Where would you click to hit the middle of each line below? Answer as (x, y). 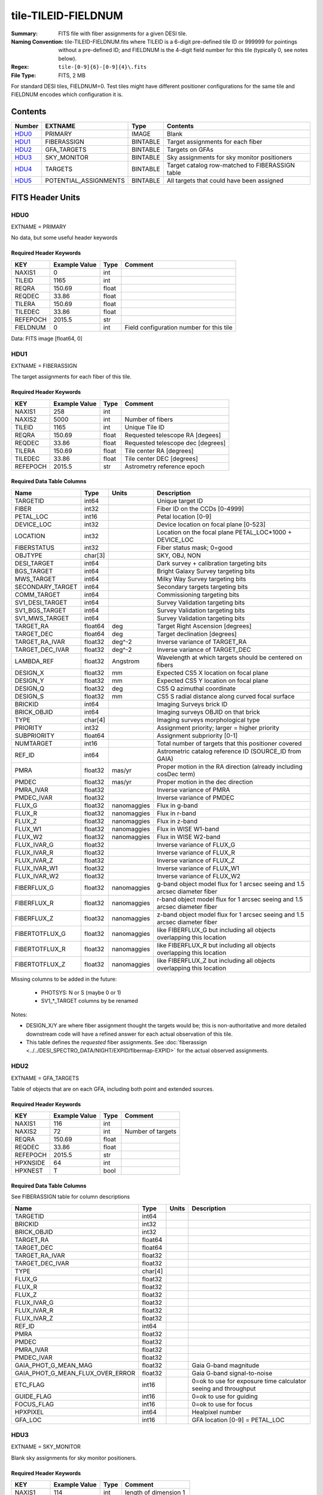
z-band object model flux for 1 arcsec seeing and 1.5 (230, 914)
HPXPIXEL (29, 1412)
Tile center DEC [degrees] (161, 459)
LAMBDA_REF (34, 661)
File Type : (24, 75)
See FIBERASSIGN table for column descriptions (71, 1197)
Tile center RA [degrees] (159, 450)
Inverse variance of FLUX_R (196, 852)
